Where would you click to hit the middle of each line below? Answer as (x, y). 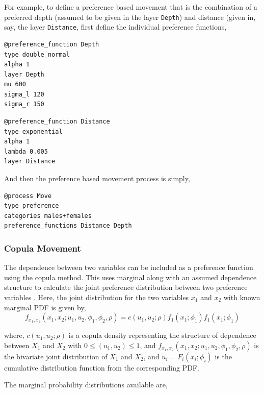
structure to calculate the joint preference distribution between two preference (126, 287)
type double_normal (37, 54)
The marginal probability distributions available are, (86, 385)
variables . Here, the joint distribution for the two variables (97, 297)
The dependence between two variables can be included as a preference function (129, 267)
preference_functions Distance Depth (68, 226)
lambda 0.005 (26, 151)
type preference (32, 206)
